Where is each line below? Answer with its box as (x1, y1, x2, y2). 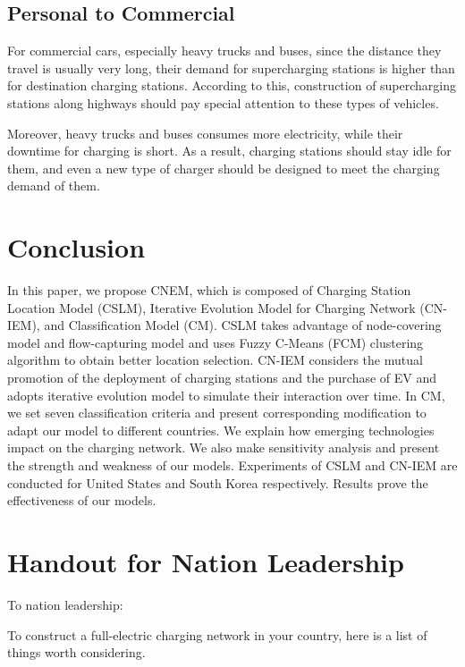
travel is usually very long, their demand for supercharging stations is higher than (7, 58, 455, 77)
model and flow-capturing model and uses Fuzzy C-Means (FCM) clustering (7, 333, 424, 351)
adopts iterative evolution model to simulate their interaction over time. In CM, (7, 385, 445, 404)
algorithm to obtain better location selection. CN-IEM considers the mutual (7, 350, 423, 369)
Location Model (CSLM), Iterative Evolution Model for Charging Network (7, 298, 416, 317)
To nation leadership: (7, 595, 123, 613)
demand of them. (7, 176, 100, 195)
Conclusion (7, 229, 146, 266)
